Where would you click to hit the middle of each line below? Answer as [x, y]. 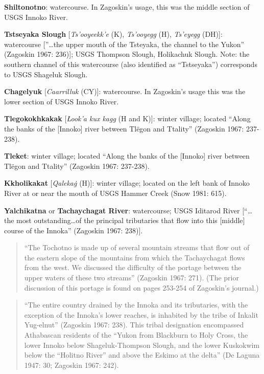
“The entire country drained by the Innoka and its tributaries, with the [136, 305]
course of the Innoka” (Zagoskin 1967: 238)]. [74, 230]
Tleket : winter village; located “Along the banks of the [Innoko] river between [127, 156]
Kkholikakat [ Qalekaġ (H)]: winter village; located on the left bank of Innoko [127, 183]
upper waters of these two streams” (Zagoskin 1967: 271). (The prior [131, 278]
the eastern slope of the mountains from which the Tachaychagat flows [135, 257]
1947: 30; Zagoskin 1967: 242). [71, 365]
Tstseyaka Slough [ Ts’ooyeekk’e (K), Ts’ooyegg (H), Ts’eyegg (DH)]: [113, 34]
